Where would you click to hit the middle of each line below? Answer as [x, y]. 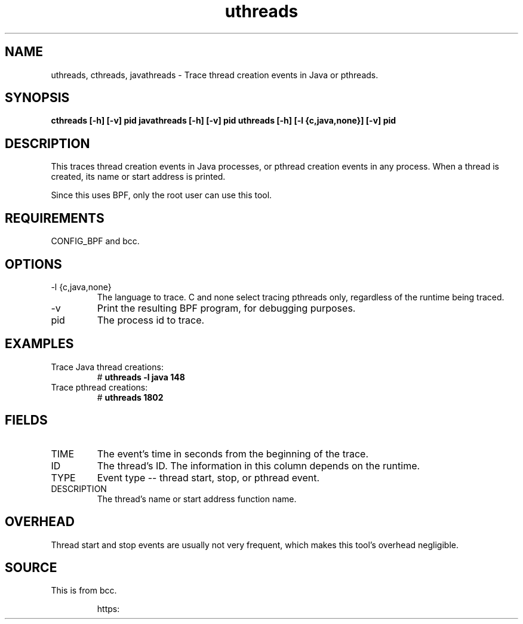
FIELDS [26, 420]
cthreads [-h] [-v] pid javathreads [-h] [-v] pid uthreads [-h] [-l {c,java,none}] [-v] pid [224, 121]
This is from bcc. [84, 591]
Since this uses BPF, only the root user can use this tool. [161, 195]
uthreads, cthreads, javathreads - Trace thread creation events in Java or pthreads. [215, 75]
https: [108, 609]
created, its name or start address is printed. [138, 177]
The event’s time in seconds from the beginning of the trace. [233, 454]
